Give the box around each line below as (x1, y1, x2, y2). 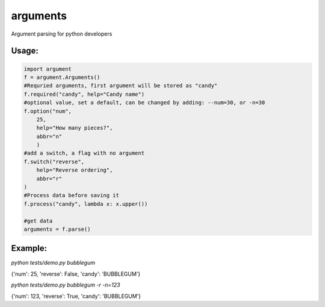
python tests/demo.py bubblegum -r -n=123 (11, 281, 120, 289)
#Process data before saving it (23, 192, 120, 199)
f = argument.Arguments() (23, 74, 101, 81)
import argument (23, 65, 72, 72)
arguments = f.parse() (23, 226, 91, 232)
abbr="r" (36, 175, 63, 182)
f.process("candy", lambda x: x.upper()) (23, 200, 148, 207)
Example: (11, 243, 48, 253)
